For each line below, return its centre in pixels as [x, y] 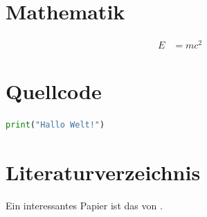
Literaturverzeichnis [103, 172]
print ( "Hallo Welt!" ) [55, 125]
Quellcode [54, 91]
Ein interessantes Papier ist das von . [84, 206]
